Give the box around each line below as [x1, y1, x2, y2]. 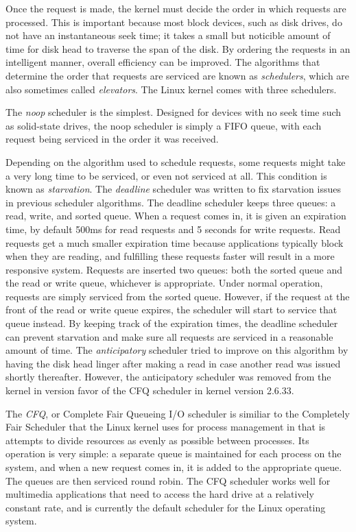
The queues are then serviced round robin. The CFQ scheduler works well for [5, 473, 331, 487]
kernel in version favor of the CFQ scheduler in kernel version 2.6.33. [5, 383, 294, 398]
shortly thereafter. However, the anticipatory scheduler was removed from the [5, 370, 331, 384]
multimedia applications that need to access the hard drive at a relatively [5, 487, 314, 501]
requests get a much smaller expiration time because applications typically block [5, 235, 344, 250]
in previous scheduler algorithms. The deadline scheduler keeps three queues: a [5, 195, 336, 209]
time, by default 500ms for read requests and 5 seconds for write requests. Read [5, 221, 341, 236]
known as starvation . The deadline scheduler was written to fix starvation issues [5, 182, 341, 196]
